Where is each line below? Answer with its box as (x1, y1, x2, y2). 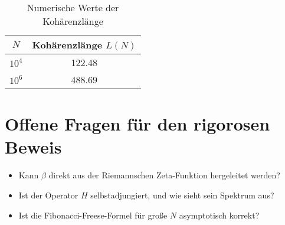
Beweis (5, 135, 62, 159)
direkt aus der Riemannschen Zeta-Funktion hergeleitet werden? (48, 169, 280, 181)
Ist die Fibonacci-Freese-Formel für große (18, 208, 168, 221)
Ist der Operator (18, 188, 78, 201)
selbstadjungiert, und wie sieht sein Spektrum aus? (90, 188, 274, 201)
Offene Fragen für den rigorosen (5, 112, 270, 136)
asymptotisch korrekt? (179, 208, 260, 221)
